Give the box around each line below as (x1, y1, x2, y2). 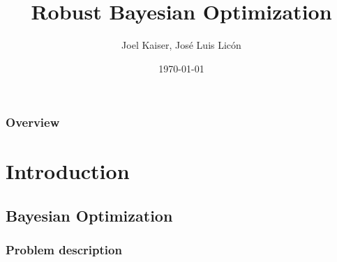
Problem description (6, 241, 122, 259)
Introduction (6, 157, 130, 185)
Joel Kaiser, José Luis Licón (121, 38, 241, 52)
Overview (6, 114, 60, 131)
